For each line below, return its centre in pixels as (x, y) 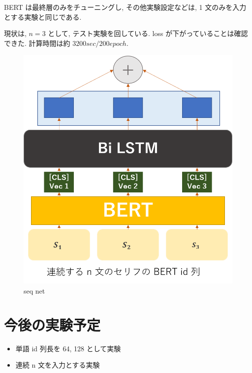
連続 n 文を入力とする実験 (58, 365)
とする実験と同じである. (43, 17)
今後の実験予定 (52, 324)
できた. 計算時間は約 (37, 43)
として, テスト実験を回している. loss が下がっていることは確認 (148, 33)
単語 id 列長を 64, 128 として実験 (68, 348)
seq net (34, 290)
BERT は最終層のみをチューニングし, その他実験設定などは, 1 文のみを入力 (125, 7)
